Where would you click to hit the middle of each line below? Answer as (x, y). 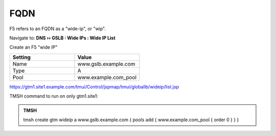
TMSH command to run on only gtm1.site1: (54, 96)
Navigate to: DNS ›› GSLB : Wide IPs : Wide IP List (62, 38)
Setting (21, 57)
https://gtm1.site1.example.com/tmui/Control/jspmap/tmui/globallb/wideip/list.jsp (94, 86)
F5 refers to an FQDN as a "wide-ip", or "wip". (58, 29)
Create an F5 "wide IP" (33, 47)
